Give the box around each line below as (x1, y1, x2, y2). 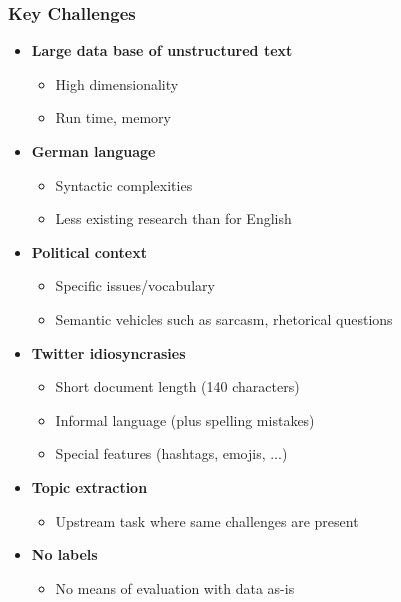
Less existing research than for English (55, 208, 292, 229)
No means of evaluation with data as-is (55, 577, 295, 598)
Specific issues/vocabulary (55, 275, 215, 296)
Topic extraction (31, 476, 148, 497)
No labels (31, 544, 98, 565)
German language (31, 141, 156, 161)
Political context (31, 241, 147, 262)
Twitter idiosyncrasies (31, 342, 186, 363)
